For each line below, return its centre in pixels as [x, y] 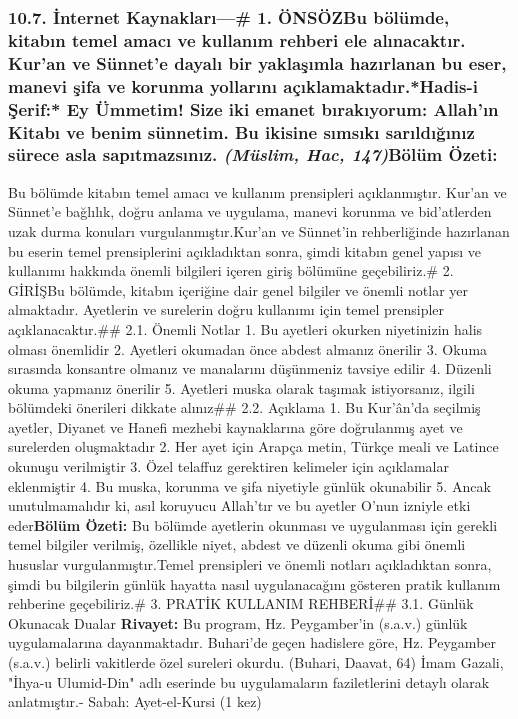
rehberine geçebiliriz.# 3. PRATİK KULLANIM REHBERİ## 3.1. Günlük [241, 603]
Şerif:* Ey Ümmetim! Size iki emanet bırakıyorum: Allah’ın [253, 108]
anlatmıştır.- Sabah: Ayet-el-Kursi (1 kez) [135, 701]
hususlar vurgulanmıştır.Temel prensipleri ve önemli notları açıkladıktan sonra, [250, 564]
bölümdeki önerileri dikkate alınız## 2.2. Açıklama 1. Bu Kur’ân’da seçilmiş [244, 407]
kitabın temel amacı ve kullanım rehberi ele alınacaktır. [237, 39]
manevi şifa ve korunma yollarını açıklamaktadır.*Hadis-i [243, 85]
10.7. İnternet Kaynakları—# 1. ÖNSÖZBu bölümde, [229, 16]
